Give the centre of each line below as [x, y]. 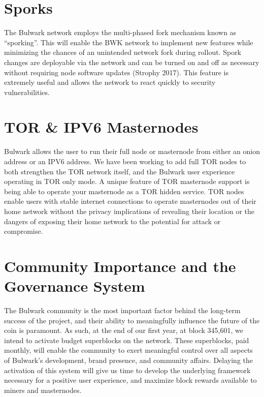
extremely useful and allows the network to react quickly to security [110, 82]
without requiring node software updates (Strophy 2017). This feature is [116, 72]
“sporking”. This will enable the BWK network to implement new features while [129, 42]
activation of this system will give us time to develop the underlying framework [127, 370]
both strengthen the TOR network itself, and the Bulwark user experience [120, 171]
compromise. [24, 231]
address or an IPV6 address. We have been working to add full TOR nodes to [125, 161]
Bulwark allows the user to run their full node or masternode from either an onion [132, 151]
